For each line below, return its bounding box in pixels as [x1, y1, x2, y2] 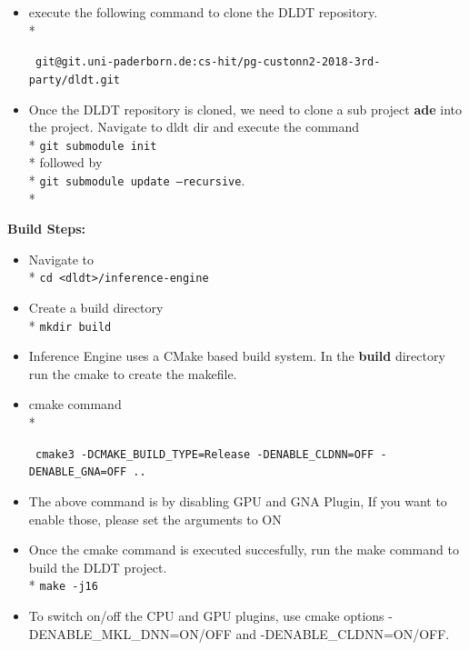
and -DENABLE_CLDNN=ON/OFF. [235, 624, 450, 643]
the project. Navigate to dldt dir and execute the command [28, 117, 360, 136]
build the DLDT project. [28, 557, 167, 576]
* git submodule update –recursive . [28, 170, 245, 189]
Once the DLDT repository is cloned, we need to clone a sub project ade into [28, 99, 462, 118]
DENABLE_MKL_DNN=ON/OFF [28, 624, 232, 643]
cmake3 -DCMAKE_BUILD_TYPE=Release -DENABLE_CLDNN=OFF [35, 447, 374, 461]
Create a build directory [28, 298, 164, 317]
